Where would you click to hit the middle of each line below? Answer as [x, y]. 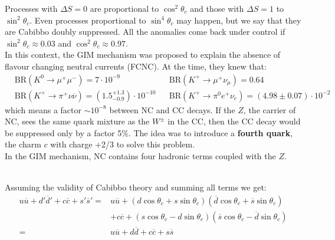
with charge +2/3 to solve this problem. [123, 144]
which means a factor [43, 109]
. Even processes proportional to [88, 20]
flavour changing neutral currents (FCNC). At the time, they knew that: [136, 66]
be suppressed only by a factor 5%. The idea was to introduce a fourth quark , [149, 132]
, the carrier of [270, 109]
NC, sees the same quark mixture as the [77, 121]
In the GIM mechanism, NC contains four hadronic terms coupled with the [140, 156]
